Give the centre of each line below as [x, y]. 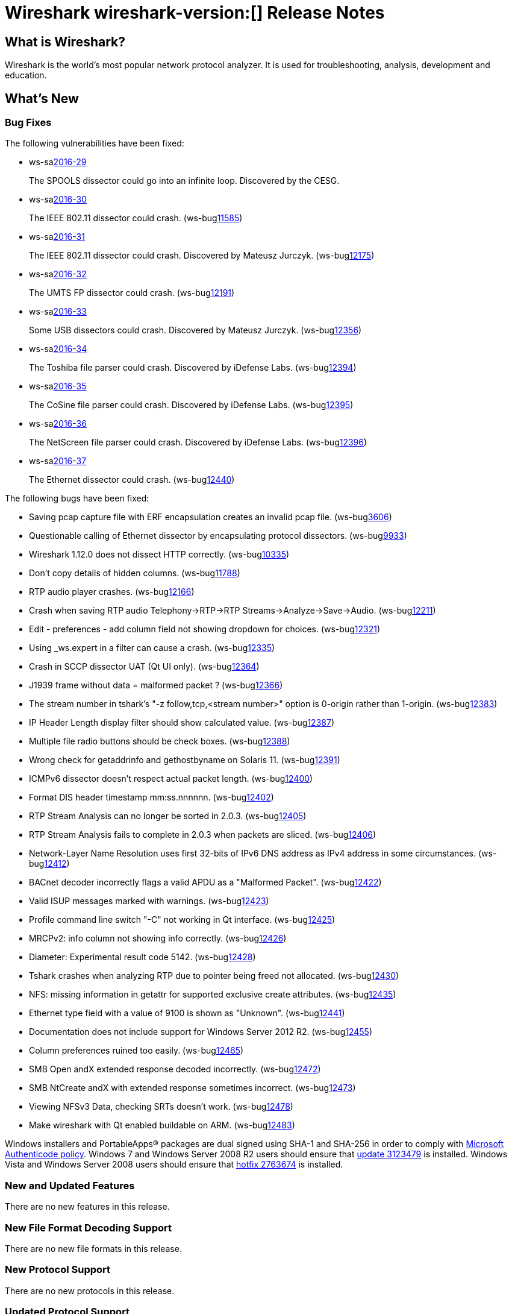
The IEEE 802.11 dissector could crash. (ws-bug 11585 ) [136, 218]
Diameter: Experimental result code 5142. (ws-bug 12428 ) [142, 957]
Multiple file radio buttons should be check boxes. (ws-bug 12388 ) [160, 741]
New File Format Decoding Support [88, 1228]
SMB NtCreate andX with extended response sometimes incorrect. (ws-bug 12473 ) [192, 1088]
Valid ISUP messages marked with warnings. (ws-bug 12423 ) [149, 901]
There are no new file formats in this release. [93, 1248]
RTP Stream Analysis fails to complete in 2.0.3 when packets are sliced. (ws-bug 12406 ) [203, 835]
